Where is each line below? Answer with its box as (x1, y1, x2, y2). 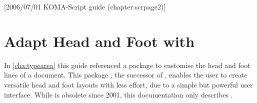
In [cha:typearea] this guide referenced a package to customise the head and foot (4, 59, 250, 70)
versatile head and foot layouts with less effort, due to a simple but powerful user (4, 79, 253, 89)
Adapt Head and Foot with (4, 30, 195, 51)
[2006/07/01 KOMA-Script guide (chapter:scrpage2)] (4, 1, 166, 11)
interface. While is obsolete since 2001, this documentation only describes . (4, 89, 233, 99)
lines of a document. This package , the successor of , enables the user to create (4, 69, 247, 80)
